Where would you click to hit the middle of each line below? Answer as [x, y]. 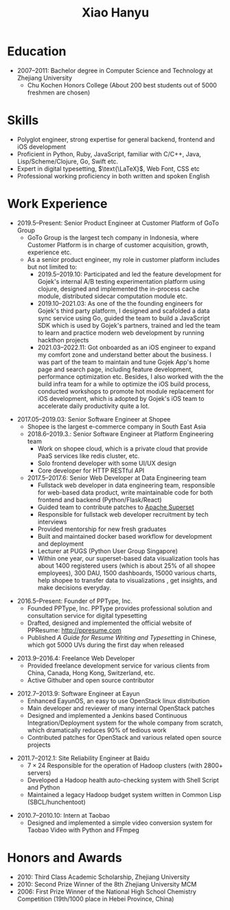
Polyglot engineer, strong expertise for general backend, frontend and [116, 139]
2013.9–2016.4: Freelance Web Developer [76, 658]
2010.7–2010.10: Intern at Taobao [63, 815]
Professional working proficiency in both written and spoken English [113, 176]
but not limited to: [52, 267]
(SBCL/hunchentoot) [56, 802]
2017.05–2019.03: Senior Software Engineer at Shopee [94, 419]
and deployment [60, 544]
